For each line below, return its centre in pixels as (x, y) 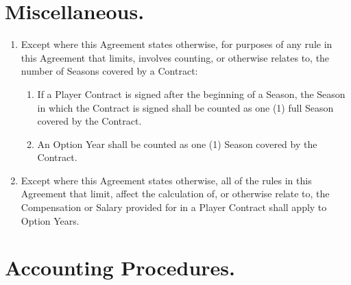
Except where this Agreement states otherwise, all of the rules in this (166, 180)
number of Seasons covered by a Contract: (109, 71)
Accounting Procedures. (120, 268)
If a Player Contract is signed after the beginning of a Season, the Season (191, 94)
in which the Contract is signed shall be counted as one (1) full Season (185, 107)
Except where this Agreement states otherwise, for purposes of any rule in (177, 44)
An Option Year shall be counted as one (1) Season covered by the (177, 144)
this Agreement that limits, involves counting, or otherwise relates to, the (175, 57)
